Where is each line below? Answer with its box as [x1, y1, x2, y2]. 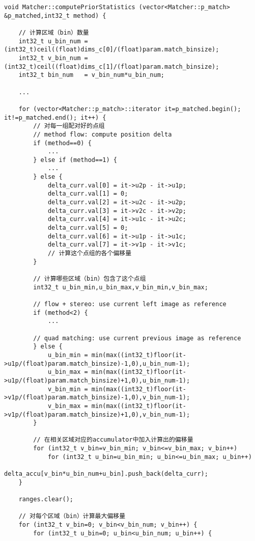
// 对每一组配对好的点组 [33, 122, 105, 130]
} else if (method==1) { [33, 156, 117, 164]
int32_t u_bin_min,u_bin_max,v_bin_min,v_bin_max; [33, 283, 208, 291]
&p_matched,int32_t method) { [4, 12, 106, 19]
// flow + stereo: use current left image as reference [33, 300, 226, 308]
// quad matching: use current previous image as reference [33, 334, 241, 342]
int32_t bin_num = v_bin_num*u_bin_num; [18, 71, 164, 79]
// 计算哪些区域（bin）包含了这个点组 [33, 275, 146, 282]
